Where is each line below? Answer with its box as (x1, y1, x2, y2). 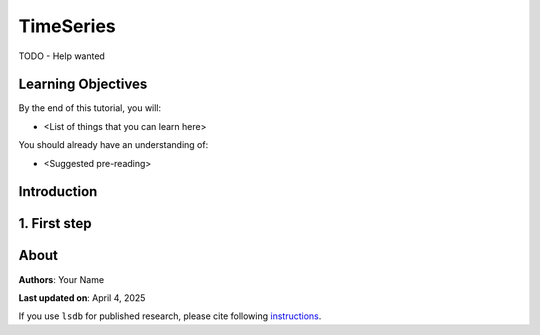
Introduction (18, 183, 98, 200)
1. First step (18, 215, 92, 232)
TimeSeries (18, 15, 116, 37)
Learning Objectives (18, 76, 148, 93)
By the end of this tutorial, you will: (18, 102, 162, 114)
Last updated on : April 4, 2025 (18, 291, 146, 304)
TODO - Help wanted (18, 50, 105, 62)
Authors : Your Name (18, 273, 105, 285)
